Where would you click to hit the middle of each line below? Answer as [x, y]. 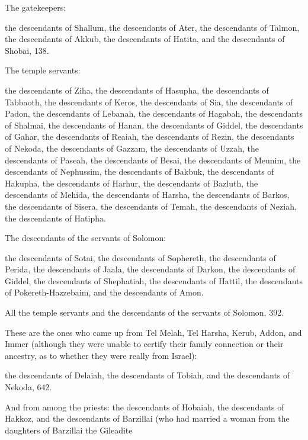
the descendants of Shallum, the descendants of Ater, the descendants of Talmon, [152, 27]
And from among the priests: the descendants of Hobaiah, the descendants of [145, 407]
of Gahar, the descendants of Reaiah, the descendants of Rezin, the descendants [150, 137]
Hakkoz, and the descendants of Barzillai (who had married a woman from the [147, 418]
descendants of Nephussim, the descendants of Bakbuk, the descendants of [139, 171]
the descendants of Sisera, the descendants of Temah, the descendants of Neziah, [151, 206]
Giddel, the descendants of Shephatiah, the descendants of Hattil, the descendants [154, 280]
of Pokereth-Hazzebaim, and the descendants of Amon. [104, 292]
